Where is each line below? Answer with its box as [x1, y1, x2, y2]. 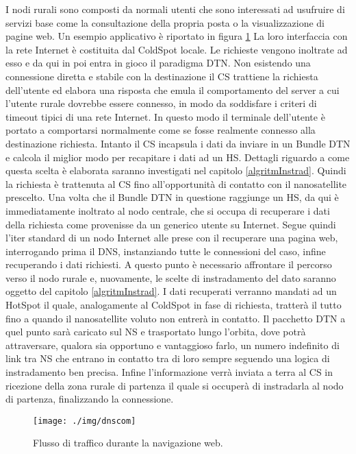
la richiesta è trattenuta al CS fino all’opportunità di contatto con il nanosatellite [5, 176, 347, 191]
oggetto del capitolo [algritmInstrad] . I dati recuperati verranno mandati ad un [5, 284, 337, 298]
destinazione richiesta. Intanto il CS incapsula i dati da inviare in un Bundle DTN [5, 136, 351, 150]
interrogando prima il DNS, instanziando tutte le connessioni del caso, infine [5, 243, 326, 258]
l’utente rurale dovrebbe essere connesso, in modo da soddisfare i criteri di [5, 96, 317, 110]
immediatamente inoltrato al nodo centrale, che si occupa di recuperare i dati [5, 203, 330, 217]
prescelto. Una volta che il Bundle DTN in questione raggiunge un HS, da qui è [5, 190, 339, 204]
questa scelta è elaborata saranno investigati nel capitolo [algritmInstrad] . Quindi [5, 163, 346, 178]
